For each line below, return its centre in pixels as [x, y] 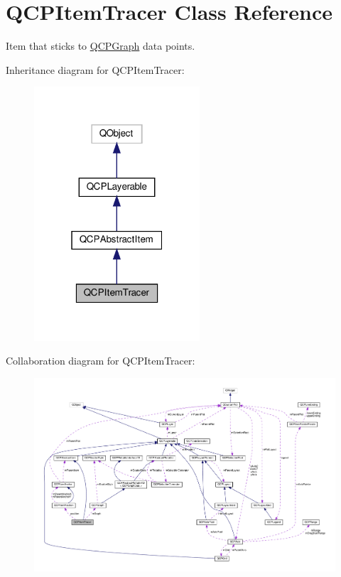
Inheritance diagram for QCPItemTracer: [95, 69]
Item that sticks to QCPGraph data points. [101, 46]
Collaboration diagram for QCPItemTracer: [101, 361]
